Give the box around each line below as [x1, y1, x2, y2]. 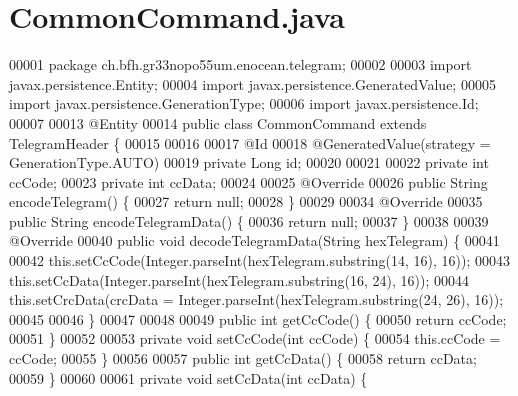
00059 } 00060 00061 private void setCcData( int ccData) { [9, 367, 368, 388]
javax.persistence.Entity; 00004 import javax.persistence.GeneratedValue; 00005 [9, 73, 496, 94]
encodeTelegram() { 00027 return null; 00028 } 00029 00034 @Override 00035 [9, 191, 483, 212]
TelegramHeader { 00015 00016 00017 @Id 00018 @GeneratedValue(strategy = [9, 132, 491, 153]
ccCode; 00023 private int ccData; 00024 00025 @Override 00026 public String [9, 171, 488, 192]
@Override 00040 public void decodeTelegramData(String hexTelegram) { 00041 [9, 230, 500, 251]
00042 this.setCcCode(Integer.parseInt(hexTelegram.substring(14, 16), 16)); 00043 [9, 250, 511, 271]
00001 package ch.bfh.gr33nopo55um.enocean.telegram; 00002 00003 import [9, 54, 472, 75]
